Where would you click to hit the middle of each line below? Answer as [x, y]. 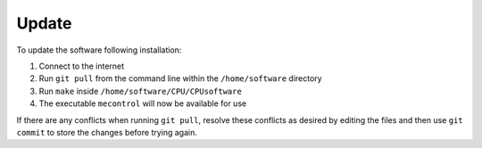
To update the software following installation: [99, 50]
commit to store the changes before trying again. [107, 132]
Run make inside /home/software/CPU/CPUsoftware [141, 91]
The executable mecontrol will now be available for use [143, 103]
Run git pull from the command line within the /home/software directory [180, 78]
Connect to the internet [82, 66]
